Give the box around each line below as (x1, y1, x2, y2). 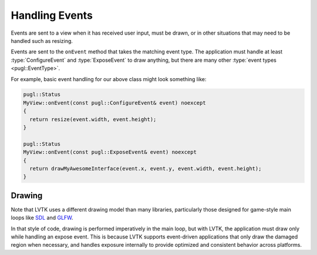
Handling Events (11, 9, 93, 22)
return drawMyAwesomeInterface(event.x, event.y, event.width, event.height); (29, 165, 262, 172)
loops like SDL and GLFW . (11, 214, 73, 222)
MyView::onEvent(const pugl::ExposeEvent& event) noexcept (23, 149, 197, 156)
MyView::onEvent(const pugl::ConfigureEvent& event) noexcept (23, 99, 206, 106)
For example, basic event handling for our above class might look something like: (11, 75, 207, 82)
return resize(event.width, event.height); (29, 116, 157, 123)
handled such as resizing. (11, 37, 73, 44)
